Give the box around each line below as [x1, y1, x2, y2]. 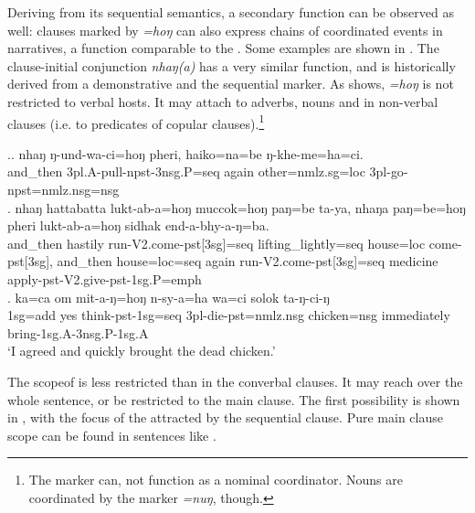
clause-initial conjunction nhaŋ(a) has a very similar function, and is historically [7, 56, 456, 75]
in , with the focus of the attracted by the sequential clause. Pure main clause [7, 408, 443, 427]
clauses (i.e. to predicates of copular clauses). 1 [7, 111, 265, 133]
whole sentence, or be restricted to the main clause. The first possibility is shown [7, 390, 460, 409]
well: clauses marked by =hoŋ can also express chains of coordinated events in [7, 20, 443, 39]
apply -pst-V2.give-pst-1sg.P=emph [7, 269, 202, 288]
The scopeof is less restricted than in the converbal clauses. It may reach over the [7, 371, 463, 390]
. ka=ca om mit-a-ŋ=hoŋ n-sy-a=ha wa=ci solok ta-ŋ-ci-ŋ [7, 287, 330, 306]
